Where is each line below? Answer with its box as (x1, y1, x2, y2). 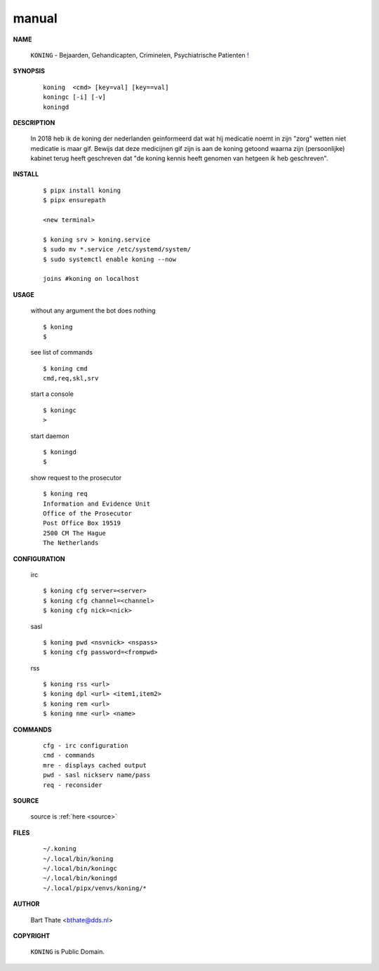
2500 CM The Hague (43, 529, 107, 537)
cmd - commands (43, 751, 95, 760)
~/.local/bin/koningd (43, 874, 117, 883)
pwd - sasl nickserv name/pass (43, 771, 151, 779)
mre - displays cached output (43, 761, 147, 769)
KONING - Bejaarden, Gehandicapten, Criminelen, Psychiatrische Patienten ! (30, 51, 249, 59)
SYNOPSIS (13, 67, 46, 75)
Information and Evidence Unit (43, 499, 151, 508)
